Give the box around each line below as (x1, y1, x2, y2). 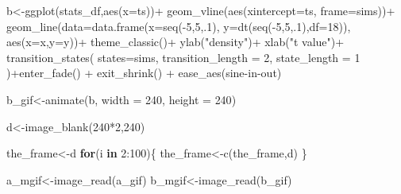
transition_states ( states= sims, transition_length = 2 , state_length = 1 (6, 48, 361, 65)
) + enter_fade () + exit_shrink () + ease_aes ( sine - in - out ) (6, 64, 282, 81)
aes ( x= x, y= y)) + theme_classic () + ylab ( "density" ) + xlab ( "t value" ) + (6, 33, 345, 50)
